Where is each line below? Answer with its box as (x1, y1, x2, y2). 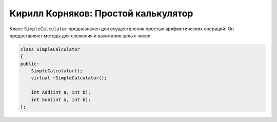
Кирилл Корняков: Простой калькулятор (9, 8, 193, 19)
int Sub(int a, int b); (31, 96, 91, 103)
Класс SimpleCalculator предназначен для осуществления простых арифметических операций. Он (9, 26, 234, 32)
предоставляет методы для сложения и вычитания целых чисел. (9, 32, 152, 38)
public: (20, 60, 39, 67)
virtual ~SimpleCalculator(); (31, 75, 107, 81)
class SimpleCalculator (20, 46, 81, 52)
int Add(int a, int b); (31, 90, 91, 95)
